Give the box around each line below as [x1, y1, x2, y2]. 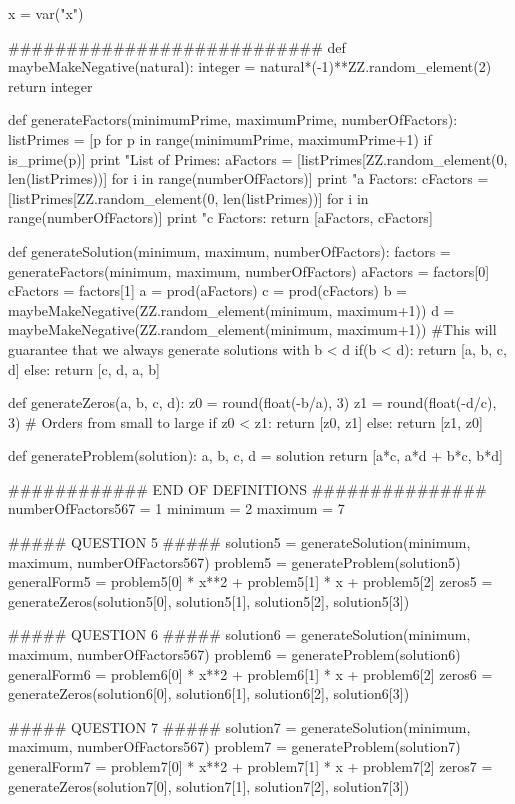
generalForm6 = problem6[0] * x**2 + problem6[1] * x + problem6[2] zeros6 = [8, 663, 493, 684]
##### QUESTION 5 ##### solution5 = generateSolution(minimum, [8, 532, 471, 553]
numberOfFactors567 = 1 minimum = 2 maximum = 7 [8, 498, 345, 519]
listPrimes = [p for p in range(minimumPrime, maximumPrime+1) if [8, 128, 432, 149]
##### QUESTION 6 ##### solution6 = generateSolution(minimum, [8, 624, 471, 645]
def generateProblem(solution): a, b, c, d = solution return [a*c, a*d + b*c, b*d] [8, 445, 503, 466]
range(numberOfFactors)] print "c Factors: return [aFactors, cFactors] [8, 207, 433, 228]
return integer [8, 75, 93, 96]
